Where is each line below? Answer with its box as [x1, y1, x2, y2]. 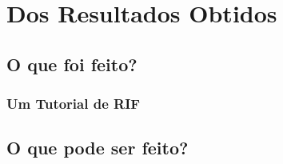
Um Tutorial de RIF [6, 94, 141, 114]
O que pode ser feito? [6, 135, 189, 160]
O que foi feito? [6, 51, 138, 76]
